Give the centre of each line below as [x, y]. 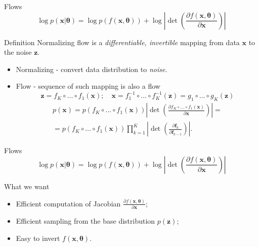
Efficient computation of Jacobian [68, 203]
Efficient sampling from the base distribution [85, 221]
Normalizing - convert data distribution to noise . [92, 69]
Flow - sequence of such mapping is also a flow [88, 86]
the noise [18, 52]
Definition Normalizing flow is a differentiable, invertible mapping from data [122, 42]
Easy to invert [38, 238]
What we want [27, 186]
